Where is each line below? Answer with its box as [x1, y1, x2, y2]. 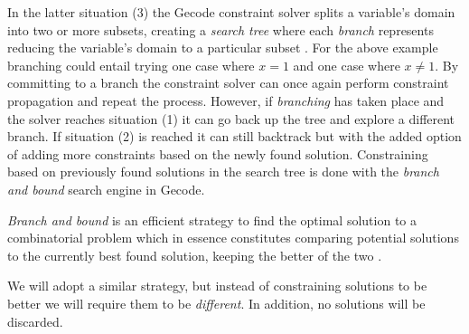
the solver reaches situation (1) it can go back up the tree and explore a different [7, 109, 455, 128]
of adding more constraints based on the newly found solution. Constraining [7, 144, 428, 163]
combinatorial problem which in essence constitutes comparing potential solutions [7, 228, 459, 247]
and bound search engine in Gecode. [7, 179, 205, 198]
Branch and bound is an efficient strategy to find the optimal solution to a [7, 210, 417, 229]
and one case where [293, 55, 400, 74]
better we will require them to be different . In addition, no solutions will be [7, 293, 426, 312]
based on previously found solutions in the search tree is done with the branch [7, 162, 439, 181]
